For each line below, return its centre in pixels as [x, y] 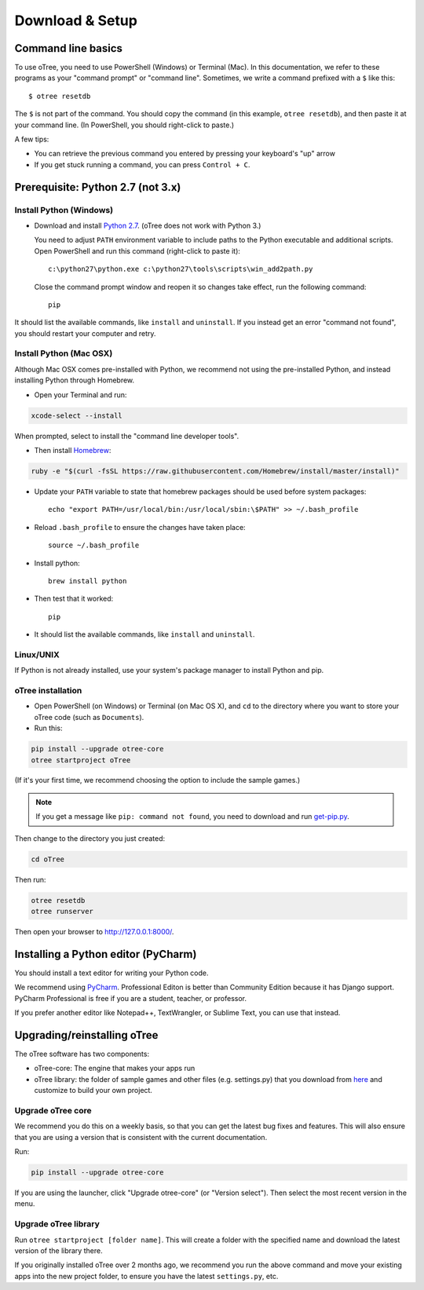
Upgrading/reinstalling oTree [86, 1035]
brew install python [88, 581]
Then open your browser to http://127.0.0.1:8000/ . [94, 931]
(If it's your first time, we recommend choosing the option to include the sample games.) [157, 780]
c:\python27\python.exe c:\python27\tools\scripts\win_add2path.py [181, 269]
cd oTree [48, 859]
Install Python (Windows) [64, 210]
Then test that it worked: [74, 599]
